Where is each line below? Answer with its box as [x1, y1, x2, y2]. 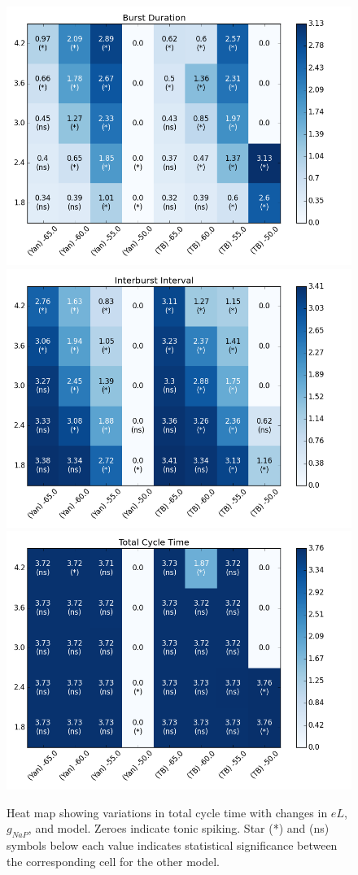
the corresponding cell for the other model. [7, 852, 220, 869]
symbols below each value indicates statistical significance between [7, 837, 338, 854]
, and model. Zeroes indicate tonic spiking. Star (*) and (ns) [28, 820, 330, 837]
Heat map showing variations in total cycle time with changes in [7, 803, 328, 821]
